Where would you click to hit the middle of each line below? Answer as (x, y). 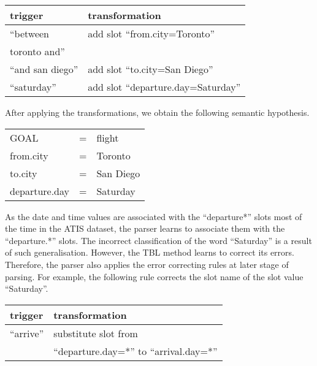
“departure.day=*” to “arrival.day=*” (136, 351)
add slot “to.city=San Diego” (151, 69)
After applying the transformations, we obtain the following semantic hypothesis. (157, 112)
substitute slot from (96, 333)
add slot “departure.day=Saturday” (164, 87)
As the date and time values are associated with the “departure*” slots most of (154, 216)
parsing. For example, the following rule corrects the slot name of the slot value (154, 276)
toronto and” (37, 51)
